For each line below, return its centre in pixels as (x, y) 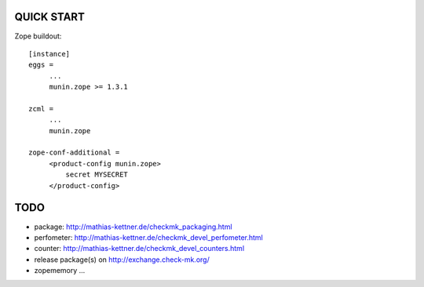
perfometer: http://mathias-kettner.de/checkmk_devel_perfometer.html (148, 237)
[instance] (49, 54)
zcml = (41, 109)
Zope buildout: (38, 36)
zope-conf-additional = (74, 153)
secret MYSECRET (97, 175)
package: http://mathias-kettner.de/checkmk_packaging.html (133, 227)
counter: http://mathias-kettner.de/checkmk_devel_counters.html (139, 249)
